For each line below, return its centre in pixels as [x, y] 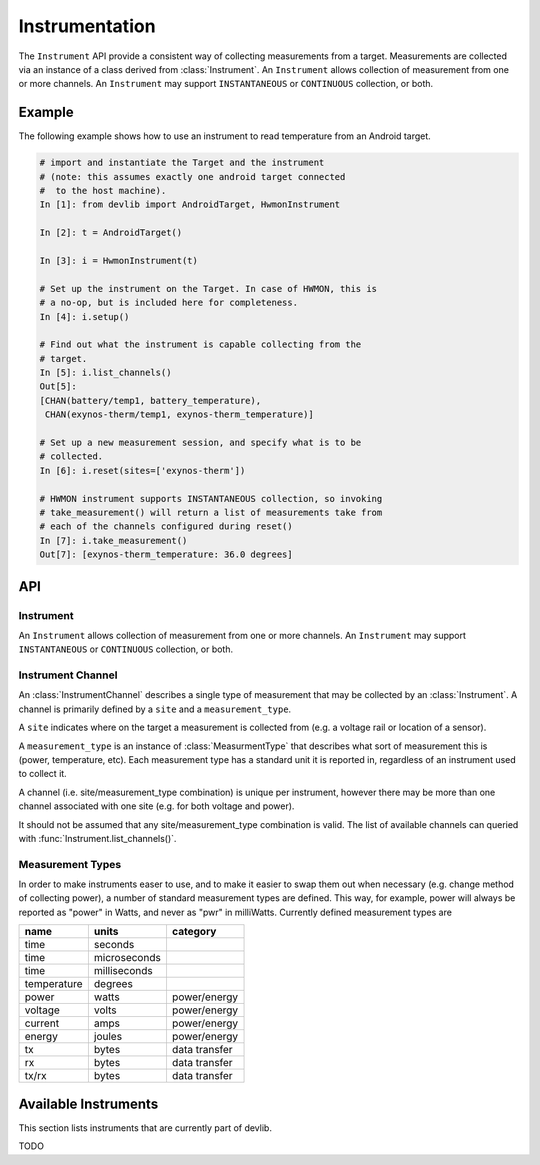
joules [108, 1037]
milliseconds [123, 971]
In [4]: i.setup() [84, 316]
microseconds [127, 958]
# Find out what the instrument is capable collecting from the [200, 344]
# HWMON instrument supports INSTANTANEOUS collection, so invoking [211, 498]
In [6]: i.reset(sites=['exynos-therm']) [142, 470]
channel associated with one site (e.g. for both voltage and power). [156, 806]
